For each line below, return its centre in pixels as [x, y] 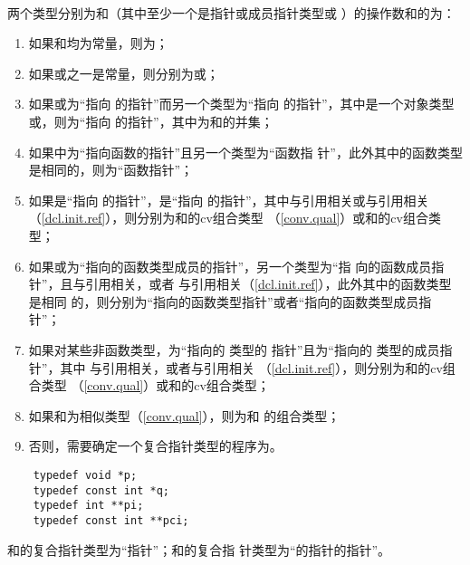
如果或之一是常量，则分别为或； [124, 73]
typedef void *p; [85, 475]
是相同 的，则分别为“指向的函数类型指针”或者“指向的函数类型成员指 [230, 301]
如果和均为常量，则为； [98, 43]
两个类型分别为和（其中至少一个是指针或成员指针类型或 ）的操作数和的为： [231, 12]
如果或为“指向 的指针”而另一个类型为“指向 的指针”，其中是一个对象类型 [241, 104]
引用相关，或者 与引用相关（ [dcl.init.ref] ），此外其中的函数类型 [269, 284]
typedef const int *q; [101, 490]
